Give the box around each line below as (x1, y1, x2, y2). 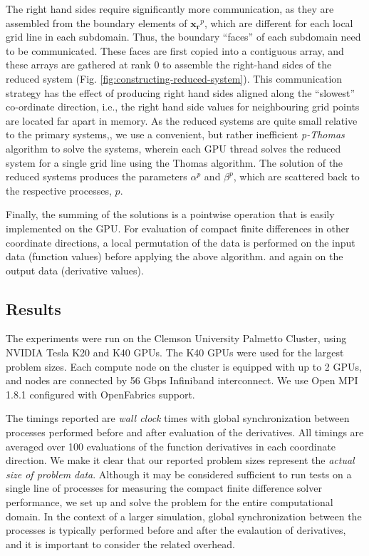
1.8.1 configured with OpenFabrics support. (6, 386, 195, 401)
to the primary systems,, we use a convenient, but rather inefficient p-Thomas (6, 127, 345, 142)
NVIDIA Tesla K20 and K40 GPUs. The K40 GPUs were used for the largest (6, 345, 344, 360)
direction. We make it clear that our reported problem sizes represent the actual (6, 453, 355, 468)
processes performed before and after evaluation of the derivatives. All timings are (6, 425, 364, 440)
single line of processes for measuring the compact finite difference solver (6, 480, 322, 495)
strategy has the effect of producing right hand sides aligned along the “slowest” (6, 85, 355, 100)
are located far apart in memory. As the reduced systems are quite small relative (6, 113, 358, 128)
